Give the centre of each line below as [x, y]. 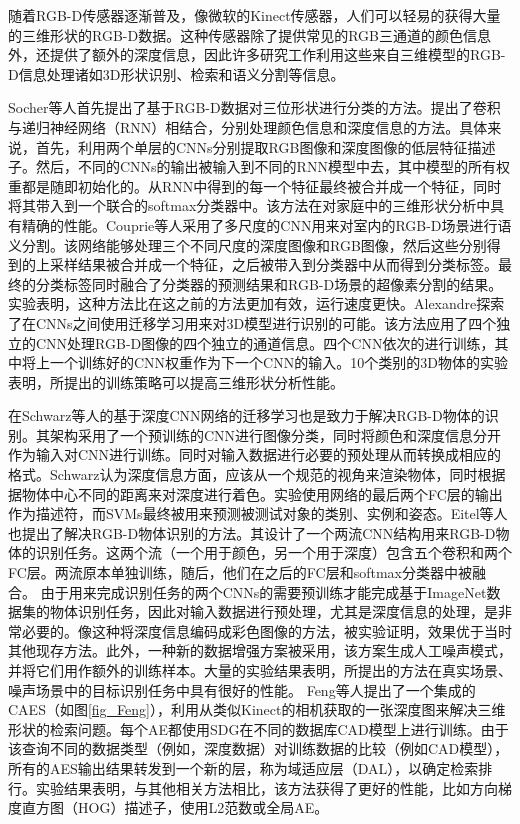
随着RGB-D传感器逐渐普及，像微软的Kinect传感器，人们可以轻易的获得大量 [254, 15]
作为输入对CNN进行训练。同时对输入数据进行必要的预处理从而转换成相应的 [255, 454]
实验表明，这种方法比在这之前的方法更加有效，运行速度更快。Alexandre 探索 [256, 303]
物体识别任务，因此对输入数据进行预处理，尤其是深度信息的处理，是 [273, 611]
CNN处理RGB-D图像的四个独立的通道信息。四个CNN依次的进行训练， [265, 342]
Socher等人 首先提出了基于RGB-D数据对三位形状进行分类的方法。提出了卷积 [254, 107]
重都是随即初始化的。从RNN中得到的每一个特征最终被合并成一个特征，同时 [255, 185]
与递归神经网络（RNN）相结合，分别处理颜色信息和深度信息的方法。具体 [248, 126]
